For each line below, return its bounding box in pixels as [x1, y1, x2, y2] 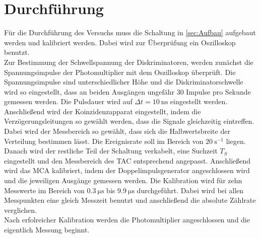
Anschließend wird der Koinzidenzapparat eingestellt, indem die [4, 106, 201, 116]
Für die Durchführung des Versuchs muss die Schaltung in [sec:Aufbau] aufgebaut [4, 27, 256, 38]
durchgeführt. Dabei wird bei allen [137, 185, 244, 195]
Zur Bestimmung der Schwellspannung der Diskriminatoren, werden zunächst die [4, 56, 253, 67]
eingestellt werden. [170, 96, 228, 107]
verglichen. [4, 204, 37, 215]
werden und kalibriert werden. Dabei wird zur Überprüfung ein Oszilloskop [4, 37, 236, 47]
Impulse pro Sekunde [186, 86, 251, 97]
